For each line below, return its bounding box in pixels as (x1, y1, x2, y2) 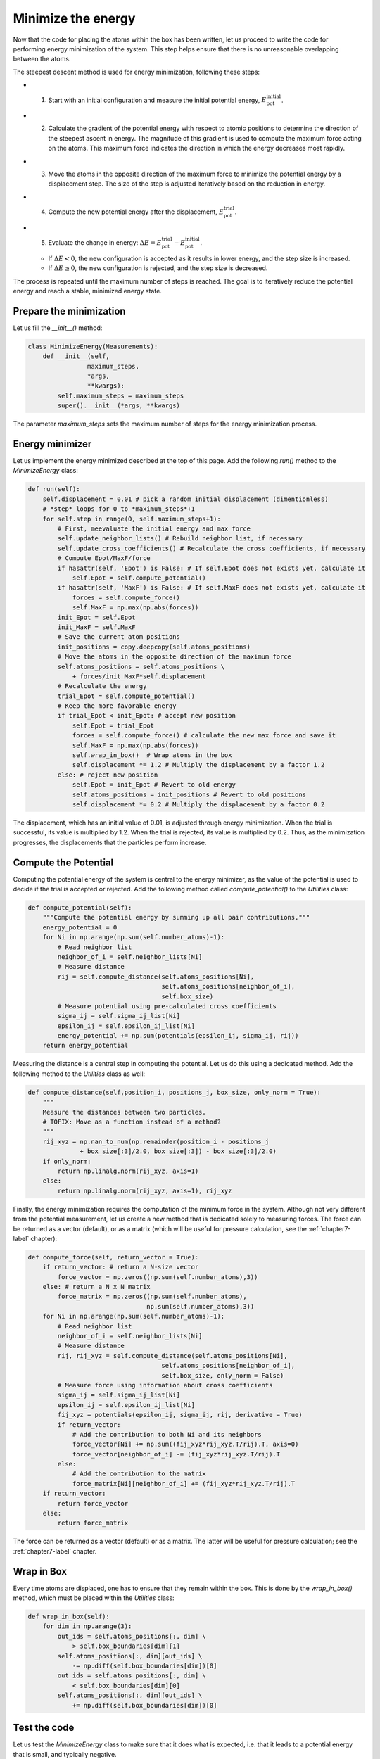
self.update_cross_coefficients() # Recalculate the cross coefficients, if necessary (57, 544, 366, 552)
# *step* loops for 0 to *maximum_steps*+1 (42, 505, 195, 513)
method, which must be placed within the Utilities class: (13, 1594, 175, 1602)
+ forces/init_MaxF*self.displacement (72, 672, 207, 680)
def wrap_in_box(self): (27, 1613, 110, 1621)
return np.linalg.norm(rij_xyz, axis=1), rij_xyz (57, 1186, 232, 1195)
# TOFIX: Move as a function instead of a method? (42, 1118, 221, 1126)
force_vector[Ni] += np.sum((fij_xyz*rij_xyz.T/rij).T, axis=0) (72, 1440, 299, 1449)
